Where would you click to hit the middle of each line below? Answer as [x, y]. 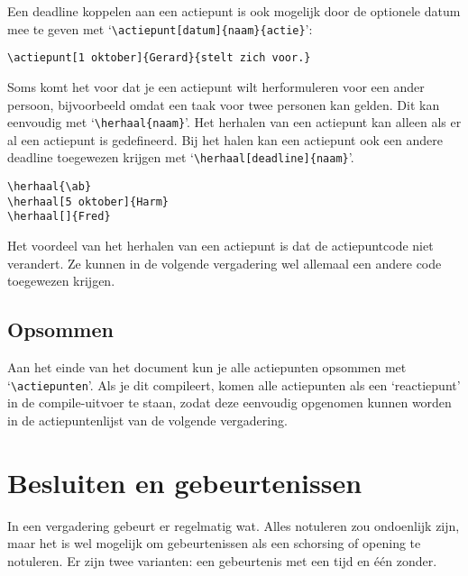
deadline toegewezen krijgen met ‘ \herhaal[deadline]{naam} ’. [181, 157]
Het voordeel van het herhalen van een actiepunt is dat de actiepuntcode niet [220, 245]
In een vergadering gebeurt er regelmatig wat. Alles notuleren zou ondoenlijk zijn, [234, 525]
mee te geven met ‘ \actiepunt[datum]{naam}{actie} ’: [160, 28]
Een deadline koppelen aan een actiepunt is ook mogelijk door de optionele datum [234, 11]
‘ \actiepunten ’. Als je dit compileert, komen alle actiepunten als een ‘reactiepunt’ [234, 384]
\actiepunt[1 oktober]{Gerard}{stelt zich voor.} [159, 58]
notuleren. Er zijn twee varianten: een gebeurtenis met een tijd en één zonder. [222, 560]
